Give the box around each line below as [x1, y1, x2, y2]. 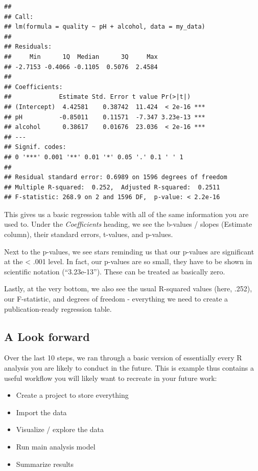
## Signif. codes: [4, 143, 66, 151]
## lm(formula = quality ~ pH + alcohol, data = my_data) [4, 23, 205, 31]
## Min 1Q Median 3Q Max [4, 53, 158, 60]
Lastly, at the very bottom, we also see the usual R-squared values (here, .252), [4, 283, 252, 294]
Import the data [16, 406, 67, 417]
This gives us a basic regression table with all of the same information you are [4, 208, 249, 219]
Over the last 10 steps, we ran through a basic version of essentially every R [4, 352, 242, 363]
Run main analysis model [16, 441, 96, 452]
